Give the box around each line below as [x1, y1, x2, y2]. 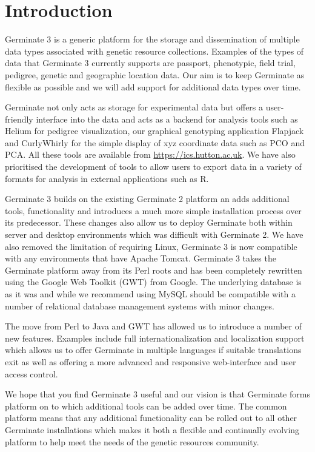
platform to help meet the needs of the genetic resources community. [5, 435, 259, 448]
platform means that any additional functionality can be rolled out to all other [5, 411, 297, 424]
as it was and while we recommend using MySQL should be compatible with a [5, 288, 296, 300]
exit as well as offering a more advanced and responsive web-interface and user [5, 355, 296, 368]
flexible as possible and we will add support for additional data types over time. [5, 80, 301, 93]
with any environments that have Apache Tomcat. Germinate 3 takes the [5, 252, 276, 265]
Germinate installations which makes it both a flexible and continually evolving [5, 423, 300, 436]
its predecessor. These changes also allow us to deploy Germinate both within [5, 216, 293, 229]
